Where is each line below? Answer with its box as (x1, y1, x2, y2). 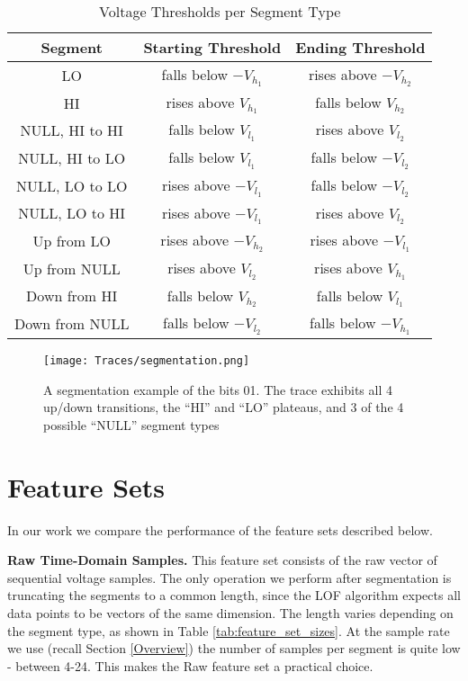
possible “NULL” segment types (43, 415, 220, 434)
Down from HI (26, 285, 118, 307)
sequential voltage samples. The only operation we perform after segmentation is (7, 568, 452, 587)
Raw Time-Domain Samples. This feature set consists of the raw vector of (7, 551, 437, 569)
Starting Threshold (143, 37, 282, 58)
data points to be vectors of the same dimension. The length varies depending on (7, 603, 454, 622)
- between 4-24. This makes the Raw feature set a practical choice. (7, 656, 373, 675)
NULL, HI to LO (18, 147, 126, 168)
